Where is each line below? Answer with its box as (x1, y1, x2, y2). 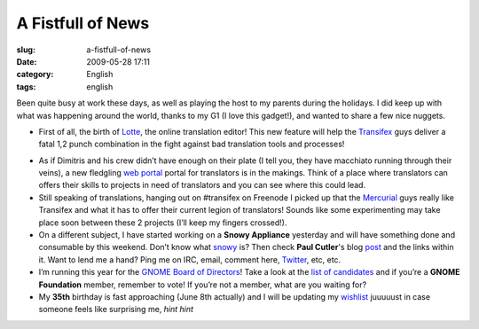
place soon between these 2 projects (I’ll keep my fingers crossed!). (38, 217, 287, 228)
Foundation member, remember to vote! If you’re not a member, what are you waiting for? (38, 279, 367, 290)
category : (16, 69, 54, 80)
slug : (16, 44, 35, 55)
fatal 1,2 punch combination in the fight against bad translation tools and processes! (38, 138, 345, 150)
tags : (16, 81, 36, 92)
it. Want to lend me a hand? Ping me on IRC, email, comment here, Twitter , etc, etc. (38, 254, 342, 265)
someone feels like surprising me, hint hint (38, 304, 194, 315)
